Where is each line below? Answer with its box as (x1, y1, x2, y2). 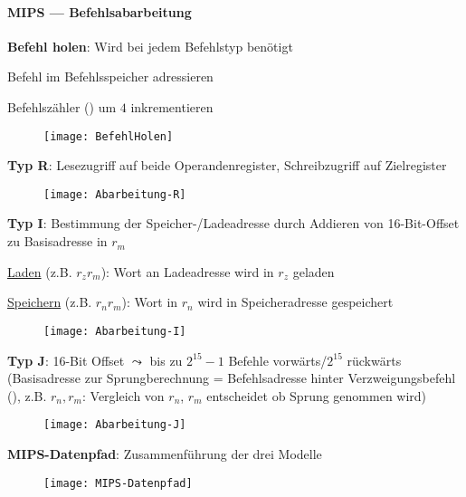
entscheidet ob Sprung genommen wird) (206, 386, 427, 405)
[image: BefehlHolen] (43, 129, 174, 143)
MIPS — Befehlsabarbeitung (7, 2, 192, 21)
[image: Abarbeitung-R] (43, 187, 186, 201)
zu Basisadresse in (7, 232, 108, 251)
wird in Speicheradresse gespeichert (197, 292, 394, 311)
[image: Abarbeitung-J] (43, 418, 186, 432)
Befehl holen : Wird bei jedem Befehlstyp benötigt (7, 36, 293, 55)
